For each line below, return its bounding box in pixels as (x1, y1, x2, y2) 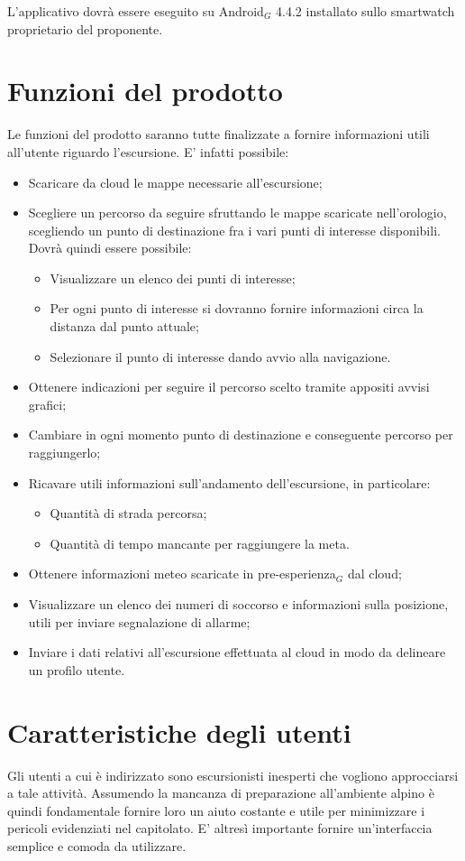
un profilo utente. (28, 660, 125, 679)
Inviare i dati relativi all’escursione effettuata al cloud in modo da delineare (28, 643, 446, 662)
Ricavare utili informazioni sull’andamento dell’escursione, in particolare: (28, 473, 431, 492)
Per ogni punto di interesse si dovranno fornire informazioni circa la (50, 299, 424, 318)
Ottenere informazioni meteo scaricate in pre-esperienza (28, 564, 336, 583)
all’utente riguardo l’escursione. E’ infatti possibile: (7, 142, 289, 161)
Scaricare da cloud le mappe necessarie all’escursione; (28, 172, 323, 191)
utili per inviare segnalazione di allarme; (28, 612, 251, 631)
